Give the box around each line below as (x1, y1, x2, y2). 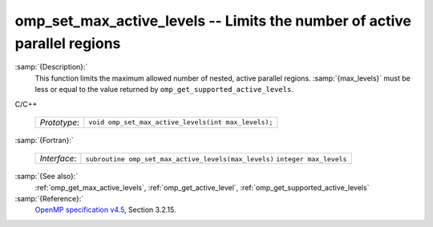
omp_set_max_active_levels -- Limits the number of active (14, 12, 412, 30)
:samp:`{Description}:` (14, 62, 88, 72)
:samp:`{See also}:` (14, 172, 79, 181)
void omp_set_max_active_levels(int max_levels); (88, 118, 273, 127)
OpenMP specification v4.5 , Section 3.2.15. (34, 205, 176, 215)
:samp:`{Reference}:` (14, 194, 84, 204)
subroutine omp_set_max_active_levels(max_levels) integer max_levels (85, 155, 347, 164)
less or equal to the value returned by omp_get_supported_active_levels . (34, 85, 294, 94)
